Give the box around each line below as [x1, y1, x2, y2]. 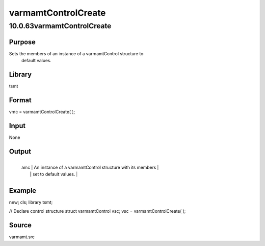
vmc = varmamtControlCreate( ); [9, 109, 76, 114]
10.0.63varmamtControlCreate [9, 22, 111, 30]
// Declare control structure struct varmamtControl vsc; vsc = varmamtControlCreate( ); [9, 208, 186, 214]
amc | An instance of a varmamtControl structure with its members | [21, 164, 159, 170]
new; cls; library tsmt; [9, 200, 53, 205]
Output [9, 147, 31, 156]
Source [9, 221, 32, 229]
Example [9, 186, 36, 195]
